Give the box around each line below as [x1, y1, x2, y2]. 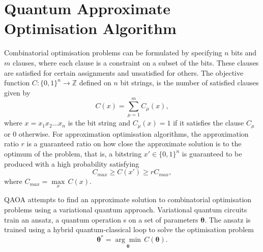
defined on [79, 77, 111, 88]
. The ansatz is [204, 214, 251, 225]
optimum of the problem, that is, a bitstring [4, 148, 142, 159]
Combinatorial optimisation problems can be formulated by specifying [4, 47, 222, 58]
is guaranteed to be [182, 148, 242, 159]
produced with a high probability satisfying [4, 158, 139, 169]
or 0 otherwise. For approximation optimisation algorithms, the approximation [4, 128, 249, 139]
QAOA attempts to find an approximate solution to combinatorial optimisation [4, 194, 252, 205]
